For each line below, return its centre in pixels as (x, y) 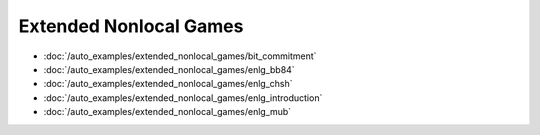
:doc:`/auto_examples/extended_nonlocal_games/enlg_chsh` (168, 84)
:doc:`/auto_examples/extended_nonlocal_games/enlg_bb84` (169, 69)
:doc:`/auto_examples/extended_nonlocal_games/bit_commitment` (180, 56)
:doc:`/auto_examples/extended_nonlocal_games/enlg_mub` (167, 112)
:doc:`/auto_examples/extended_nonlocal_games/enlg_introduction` (183, 97)
